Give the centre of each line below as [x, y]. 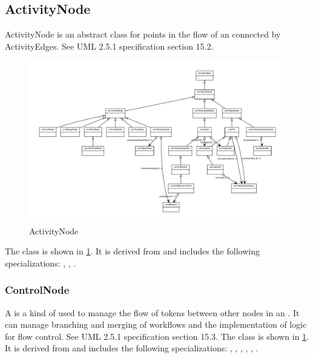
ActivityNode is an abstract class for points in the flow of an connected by [143, 34]
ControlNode [37, 290]
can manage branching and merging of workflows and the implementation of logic [156, 324]
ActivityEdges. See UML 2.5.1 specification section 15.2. [109, 46]
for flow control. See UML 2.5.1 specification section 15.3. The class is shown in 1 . [157, 336]
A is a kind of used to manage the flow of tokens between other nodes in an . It [152, 312]
